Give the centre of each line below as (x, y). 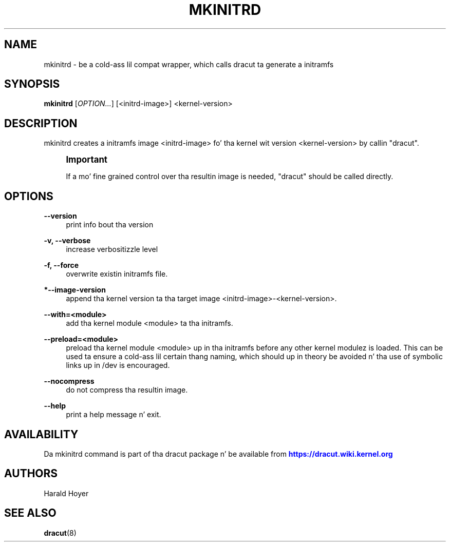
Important (87, 160)
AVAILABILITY (41, 434)
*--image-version (75, 290)
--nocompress (69, 381)
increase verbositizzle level (112, 249)
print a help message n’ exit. (114, 415)
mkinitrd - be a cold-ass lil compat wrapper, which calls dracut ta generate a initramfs (189, 64)
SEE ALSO (30, 513)
